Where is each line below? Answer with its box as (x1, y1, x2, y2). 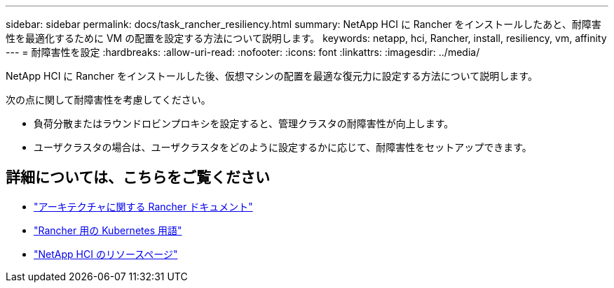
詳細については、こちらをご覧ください (6, 168, 270, 187)
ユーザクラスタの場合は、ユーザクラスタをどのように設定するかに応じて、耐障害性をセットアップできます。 (34, 141, 532, 153)
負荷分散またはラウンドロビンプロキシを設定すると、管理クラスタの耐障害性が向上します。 (34, 117, 454, 129)
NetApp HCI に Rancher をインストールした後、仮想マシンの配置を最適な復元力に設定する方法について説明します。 (6, 70, 538, 82)
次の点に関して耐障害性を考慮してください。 (6, 94, 211, 106)
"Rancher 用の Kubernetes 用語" (34, 224, 182, 236)
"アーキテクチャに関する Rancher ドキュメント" (34, 200, 253, 213)
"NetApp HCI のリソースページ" (34, 247, 178, 260)
